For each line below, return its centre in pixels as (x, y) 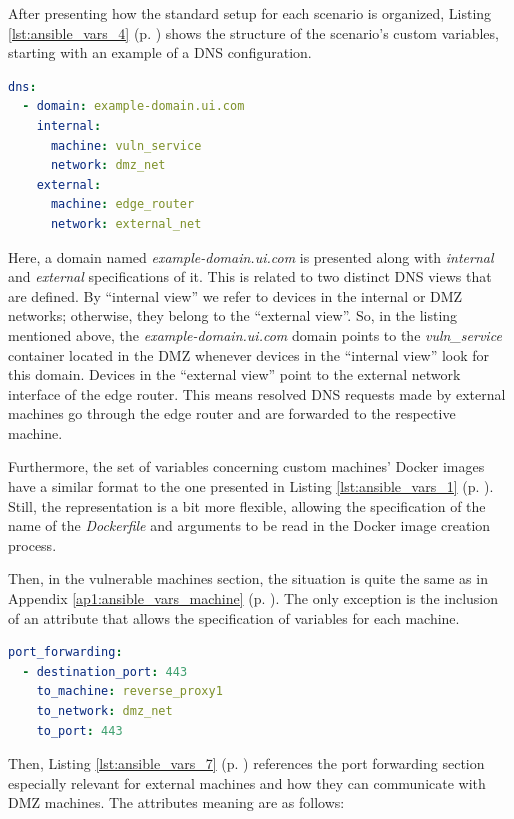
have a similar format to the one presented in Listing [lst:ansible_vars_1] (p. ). (251, 486)
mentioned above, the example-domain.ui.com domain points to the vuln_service (255, 334)
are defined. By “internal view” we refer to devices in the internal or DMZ (235, 295)
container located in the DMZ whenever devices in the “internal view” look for (249, 354)
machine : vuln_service (126, 145)
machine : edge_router (122, 204)
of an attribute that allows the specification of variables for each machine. (234, 617)
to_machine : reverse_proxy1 (129, 691)
